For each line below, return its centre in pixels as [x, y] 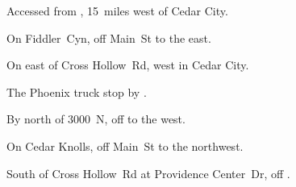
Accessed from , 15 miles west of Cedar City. [117, 10]
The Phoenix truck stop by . [77, 91]
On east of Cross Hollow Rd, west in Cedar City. [128, 65]
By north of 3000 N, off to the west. [96, 119]
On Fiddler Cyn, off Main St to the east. [109, 37]
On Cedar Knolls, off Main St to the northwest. [125, 145]
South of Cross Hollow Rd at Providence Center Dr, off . [148, 173]
